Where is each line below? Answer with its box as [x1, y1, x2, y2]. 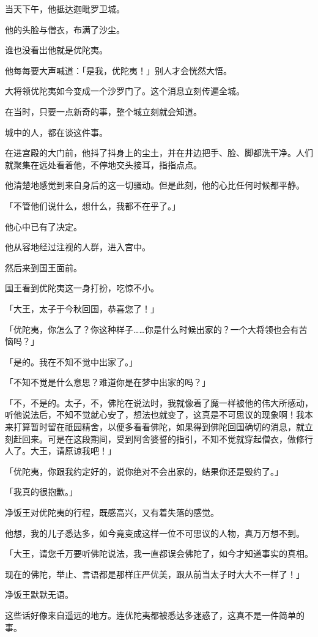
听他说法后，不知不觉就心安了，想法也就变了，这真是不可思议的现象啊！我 [5, 408, 305, 421]
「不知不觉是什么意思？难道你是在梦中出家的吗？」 [5, 376, 210, 389]
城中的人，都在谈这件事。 [5, 125, 108, 138]
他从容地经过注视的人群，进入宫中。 [5, 240, 150, 253]
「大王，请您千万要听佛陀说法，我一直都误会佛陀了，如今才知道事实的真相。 [5, 547, 313, 560]
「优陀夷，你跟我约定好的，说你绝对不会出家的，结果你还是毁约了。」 [5, 464, 283, 477]
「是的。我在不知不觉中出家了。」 [5, 355, 138, 368]
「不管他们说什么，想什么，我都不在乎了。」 [5, 199, 180, 212]
